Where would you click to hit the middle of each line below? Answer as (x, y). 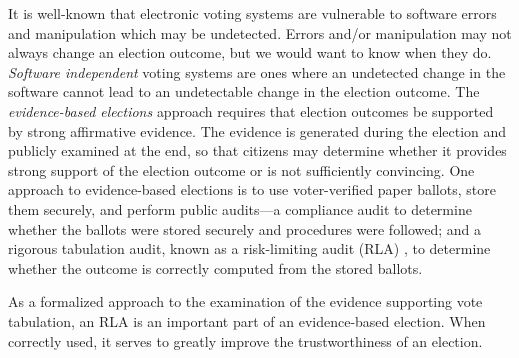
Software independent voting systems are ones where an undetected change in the (257, 71)
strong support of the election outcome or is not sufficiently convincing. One (241, 169)
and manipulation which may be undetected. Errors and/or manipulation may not (260, 32)
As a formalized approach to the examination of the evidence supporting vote (245, 301)
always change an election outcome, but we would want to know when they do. (250, 52)
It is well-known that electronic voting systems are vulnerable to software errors (252, 13)
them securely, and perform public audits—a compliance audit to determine (240, 208)
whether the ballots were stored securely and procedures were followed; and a (245, 228)
